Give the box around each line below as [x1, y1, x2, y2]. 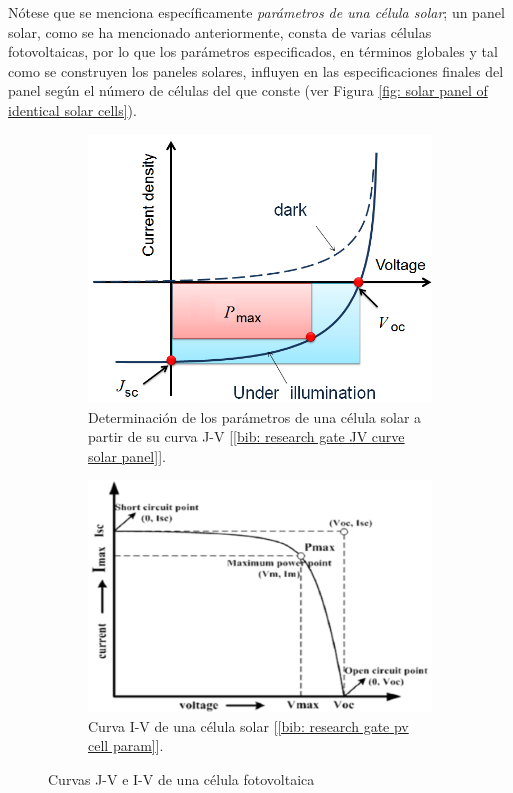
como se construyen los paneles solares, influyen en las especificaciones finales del [8, 60, 504, 81]
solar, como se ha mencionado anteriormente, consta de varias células [8, 21, 432, 42]
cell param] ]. [88, 735, 164, 756]
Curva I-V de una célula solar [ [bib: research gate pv [88, 715, 409, 736]
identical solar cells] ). [8, 99, 137, 120]
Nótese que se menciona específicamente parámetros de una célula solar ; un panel [8, 2, 505, 22]
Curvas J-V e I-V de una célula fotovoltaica [48, 769, 315, 790]
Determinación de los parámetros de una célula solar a [88, 406, 422, 427]
